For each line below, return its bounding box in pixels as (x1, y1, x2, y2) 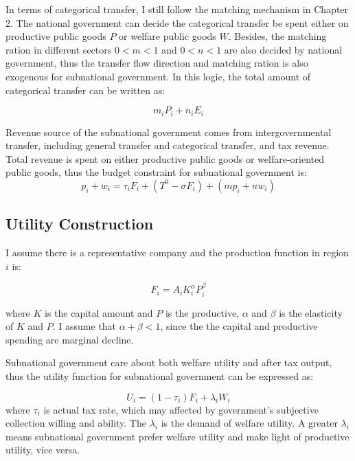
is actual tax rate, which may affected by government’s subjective (43, 402, 319, 416)
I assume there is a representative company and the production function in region (5, 245, 349, 260)
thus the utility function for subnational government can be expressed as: (5, 368, 314, 383)
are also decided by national (224, 42, 343, 56)
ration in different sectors (5, 42, 112, 56)
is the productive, (165, 305, 240, 319)
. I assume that (52, 319, 117, 333)
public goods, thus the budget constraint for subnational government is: (5, 165, 307, 179)
